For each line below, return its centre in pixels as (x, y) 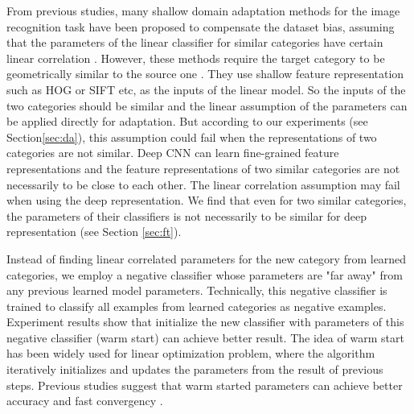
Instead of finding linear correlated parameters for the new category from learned (207, 258)
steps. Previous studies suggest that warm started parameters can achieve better (205, 385)
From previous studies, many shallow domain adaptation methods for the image (203, 10)
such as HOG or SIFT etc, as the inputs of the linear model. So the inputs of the (206, 89)
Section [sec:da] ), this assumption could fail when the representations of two (192, 137)
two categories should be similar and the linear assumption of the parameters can (207, 105)
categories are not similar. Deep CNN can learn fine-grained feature (173, 153)
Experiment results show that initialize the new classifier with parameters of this (205, 322)
